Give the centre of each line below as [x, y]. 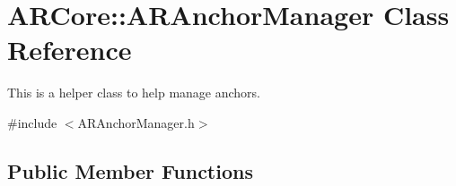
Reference [70, 50]
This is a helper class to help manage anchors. [134, 93]
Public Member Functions [130, 170]
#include [32, 122]
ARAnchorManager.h [136, 122]
